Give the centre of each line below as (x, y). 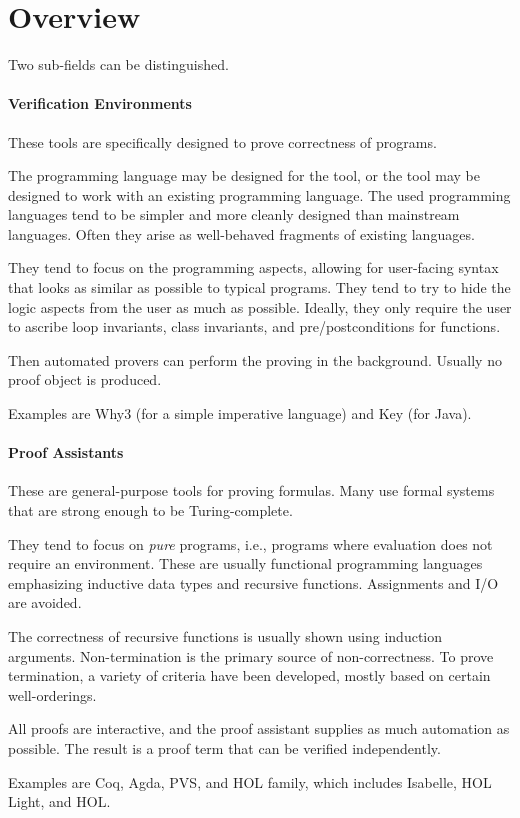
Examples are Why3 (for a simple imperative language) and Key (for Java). (240, 413)
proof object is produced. (85, 379)
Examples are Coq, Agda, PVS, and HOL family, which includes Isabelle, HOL (250, 781)
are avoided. (45, 602)
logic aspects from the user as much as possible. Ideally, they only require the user (260, 306)
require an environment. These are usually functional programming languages (245, 563)
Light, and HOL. (59, 801)
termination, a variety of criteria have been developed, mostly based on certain (249, 675)
